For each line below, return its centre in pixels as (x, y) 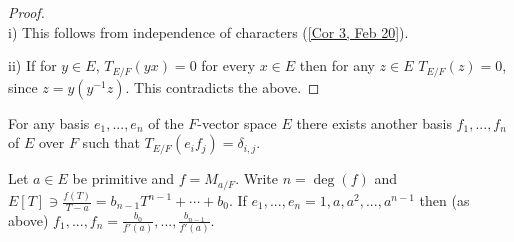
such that (111, 142)
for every (228, 65)
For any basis (49, 122)
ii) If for (32, 65)
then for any (337, 65)
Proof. (26, 12)
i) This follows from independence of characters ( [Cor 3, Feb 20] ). (208, 31)
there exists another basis (374, 122)
